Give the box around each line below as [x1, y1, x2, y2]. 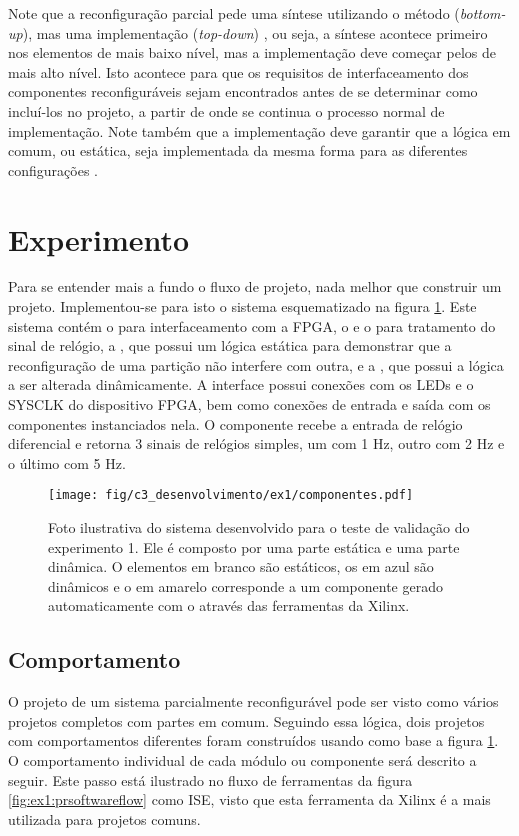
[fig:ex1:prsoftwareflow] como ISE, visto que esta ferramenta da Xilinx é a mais [8, 789, 491, 810]
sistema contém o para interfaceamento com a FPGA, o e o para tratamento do [8, 315, 496, 336]
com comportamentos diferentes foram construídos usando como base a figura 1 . [8, 730, 499, 751]
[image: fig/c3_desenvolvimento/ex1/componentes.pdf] [48, 488, 414, 503]
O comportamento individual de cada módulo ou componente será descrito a [8, 750, 477, 771]
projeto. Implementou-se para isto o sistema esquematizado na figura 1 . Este [8, 296, 477, 317]
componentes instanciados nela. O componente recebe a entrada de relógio [8, 413, 463, 434]
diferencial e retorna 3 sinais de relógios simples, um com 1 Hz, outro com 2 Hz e [8, 433, 505, 454]
